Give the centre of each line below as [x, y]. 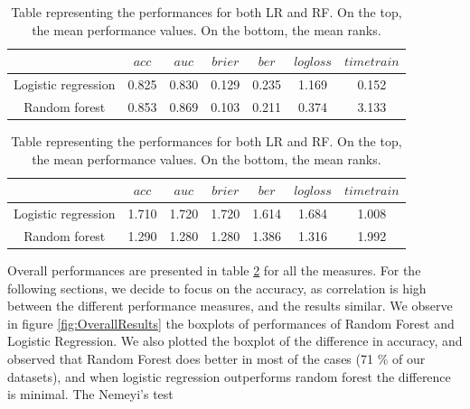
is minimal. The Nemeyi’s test [90, 394]
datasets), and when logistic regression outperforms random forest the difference [229, 376]
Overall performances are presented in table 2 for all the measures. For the [214, 270]
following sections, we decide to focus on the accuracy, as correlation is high [217, 288]
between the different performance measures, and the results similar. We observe [230, 306]
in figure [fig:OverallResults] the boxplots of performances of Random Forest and [231, 323]
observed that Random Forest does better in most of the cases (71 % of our [216, 358]
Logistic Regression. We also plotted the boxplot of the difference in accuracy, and [235, 341]
